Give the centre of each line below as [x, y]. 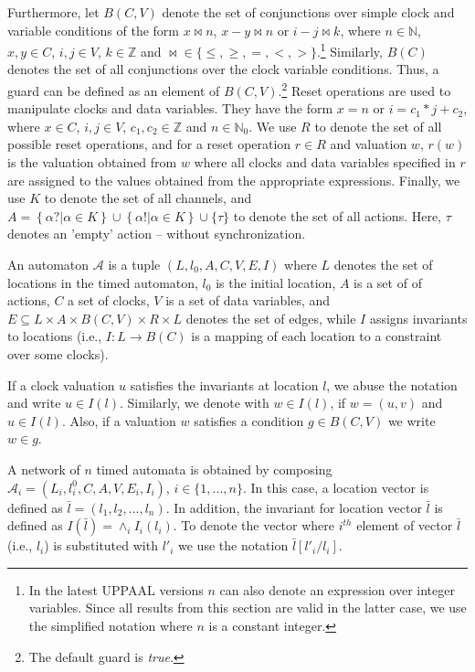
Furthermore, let [53, 12]
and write [34, 403]
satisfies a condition [249, 420]
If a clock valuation [61, 384]
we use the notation [233, 545]
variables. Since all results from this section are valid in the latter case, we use [248, 608]
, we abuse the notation [392, 384]
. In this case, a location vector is [336, 487]
